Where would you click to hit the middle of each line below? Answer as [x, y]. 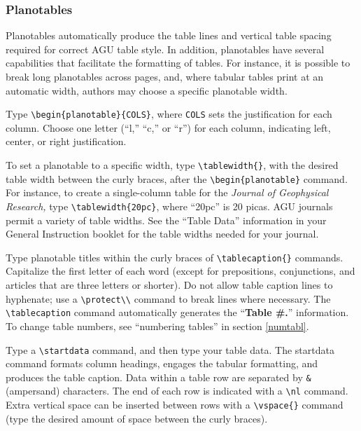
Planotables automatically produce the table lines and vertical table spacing [169, 35]
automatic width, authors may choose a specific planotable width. [147, 90]
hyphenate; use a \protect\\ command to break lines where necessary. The [168, 298]
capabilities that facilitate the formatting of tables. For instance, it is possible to [178, 63]
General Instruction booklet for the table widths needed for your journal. [162, 234]
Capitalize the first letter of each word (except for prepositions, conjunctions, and [180, 271]
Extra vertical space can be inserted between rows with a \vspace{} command [175, 405]
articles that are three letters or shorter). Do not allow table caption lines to [169, 285]
